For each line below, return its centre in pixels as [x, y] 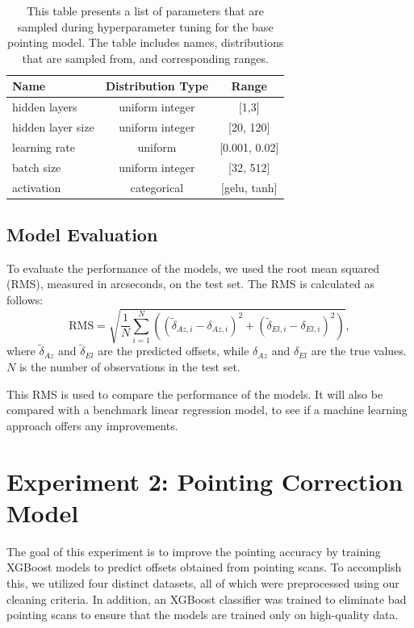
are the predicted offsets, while [174, 351]
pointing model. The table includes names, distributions [146, 42]
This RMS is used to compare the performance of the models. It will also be [195, 394]
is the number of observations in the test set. [130, 367]
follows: [25, 300]
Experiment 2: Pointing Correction [205, 481]
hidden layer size [53, 127]
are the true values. [359, 351]
